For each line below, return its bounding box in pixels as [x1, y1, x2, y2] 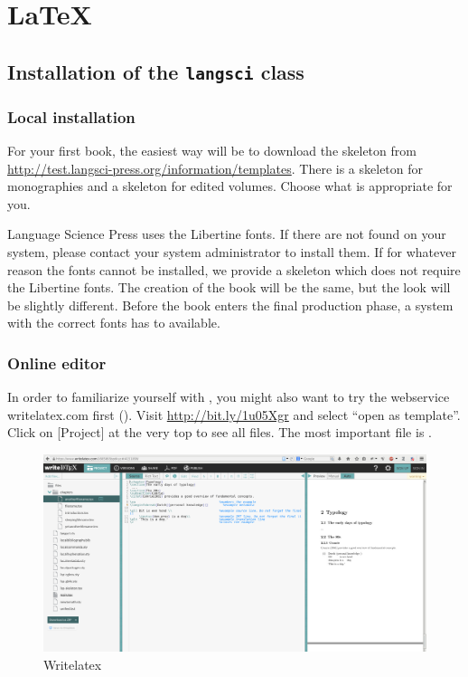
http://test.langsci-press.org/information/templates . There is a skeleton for [7, 158, 424, 177]
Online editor [7, 351, 107, 374]
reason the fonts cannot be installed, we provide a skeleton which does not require [7, 260, 461, 279]
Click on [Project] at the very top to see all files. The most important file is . [7, 423, 432, 442]
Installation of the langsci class [7, 57, 304, 85]
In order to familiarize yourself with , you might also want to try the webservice [7, 387, 450, 406]
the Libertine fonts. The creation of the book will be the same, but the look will [7, 278, 451, 297]
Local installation [7, 105, 136, 128]
